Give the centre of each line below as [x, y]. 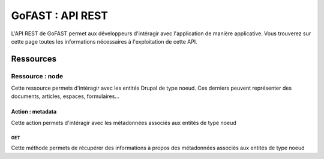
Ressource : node [37, 76]
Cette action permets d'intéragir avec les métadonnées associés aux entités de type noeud [124, 123]
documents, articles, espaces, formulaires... [65, 96]
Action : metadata [34, 112]
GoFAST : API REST [59, 16]
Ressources [34, 59]
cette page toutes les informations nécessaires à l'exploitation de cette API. [104, 41]
